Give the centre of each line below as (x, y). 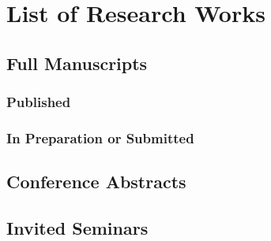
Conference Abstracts (96, 182)
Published (39, 102)
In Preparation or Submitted (100, 137)
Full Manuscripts (77, 63)
